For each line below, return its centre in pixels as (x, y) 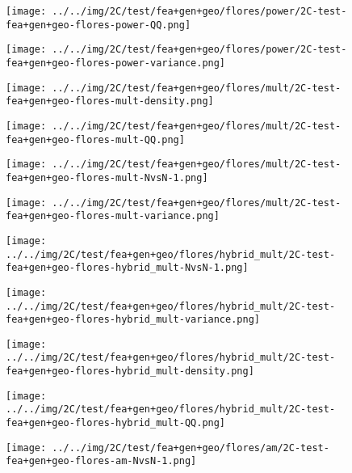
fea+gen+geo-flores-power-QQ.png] (98, 25)
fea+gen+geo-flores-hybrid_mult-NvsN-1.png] (127, 268)
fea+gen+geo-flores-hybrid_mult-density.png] (130, 372)
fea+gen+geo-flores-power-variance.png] (116, 63)
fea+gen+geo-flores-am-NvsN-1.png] (101, 461)
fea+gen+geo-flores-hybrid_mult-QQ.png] (116, 423)
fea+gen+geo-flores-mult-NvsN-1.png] (107, 177)
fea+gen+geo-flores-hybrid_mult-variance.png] (133, 320)
